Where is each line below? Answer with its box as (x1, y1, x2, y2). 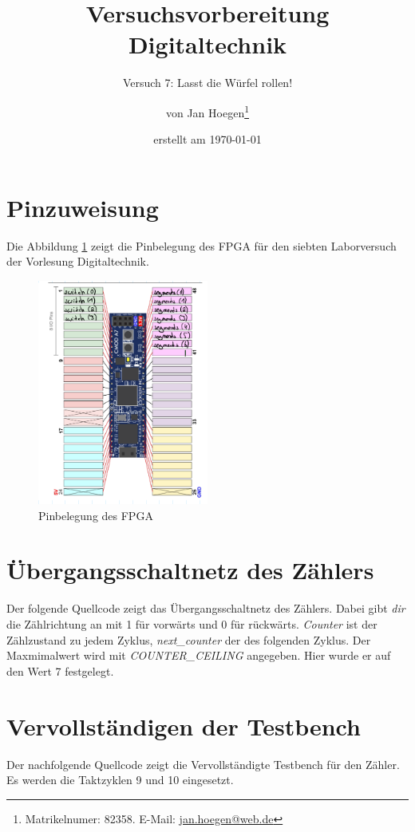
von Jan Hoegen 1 (165, 101, 250, 120)
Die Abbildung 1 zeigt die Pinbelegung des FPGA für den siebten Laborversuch (6, 237, 397, 254)
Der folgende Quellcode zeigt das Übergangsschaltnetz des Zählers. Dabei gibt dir (6, 600, 405, 617)
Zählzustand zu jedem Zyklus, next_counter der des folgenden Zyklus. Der (6, 631, 371, 648)
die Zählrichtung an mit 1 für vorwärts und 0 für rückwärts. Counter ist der (6, 616, 377, 632)
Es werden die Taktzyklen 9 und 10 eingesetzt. (6, 771, 234, 788)
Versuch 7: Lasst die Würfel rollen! (122, 74, 293, 91)
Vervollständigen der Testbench (6, 709, 361, 742)
